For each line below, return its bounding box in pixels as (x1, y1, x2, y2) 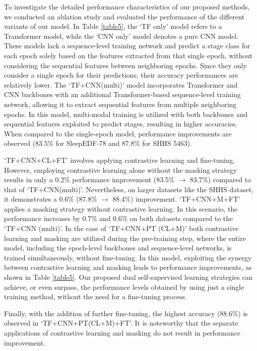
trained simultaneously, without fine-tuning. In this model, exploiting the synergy (4, 252, 252, 262)
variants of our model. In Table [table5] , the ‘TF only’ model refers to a (4, 21, 222, 31)
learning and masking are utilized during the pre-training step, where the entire (4, 233, 246, 243)
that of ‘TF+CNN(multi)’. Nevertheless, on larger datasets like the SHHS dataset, (4, 184, 254, 194)
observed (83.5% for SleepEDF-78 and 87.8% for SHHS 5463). (4, 138, 192, 148)
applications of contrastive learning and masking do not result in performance (4, 328, 241, 338)
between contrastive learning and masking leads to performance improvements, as (4, 262, 252, 272)
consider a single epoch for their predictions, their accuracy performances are (4, 70, 238, 80)
